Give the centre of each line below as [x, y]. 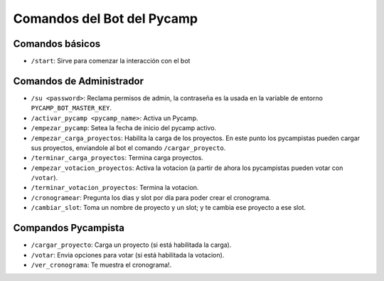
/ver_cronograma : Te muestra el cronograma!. [101, 265]
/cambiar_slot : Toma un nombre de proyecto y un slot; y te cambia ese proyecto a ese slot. [168, 208]
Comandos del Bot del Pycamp [106, 18]
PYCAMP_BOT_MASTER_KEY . [71, 108]
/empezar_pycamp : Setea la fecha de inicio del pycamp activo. [124, 128]
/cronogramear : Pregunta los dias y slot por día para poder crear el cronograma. [151, 197]
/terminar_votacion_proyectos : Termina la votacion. [115, 188]
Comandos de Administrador [79, 81]
